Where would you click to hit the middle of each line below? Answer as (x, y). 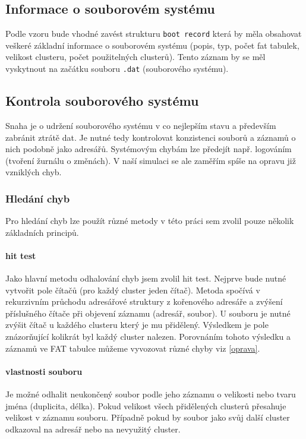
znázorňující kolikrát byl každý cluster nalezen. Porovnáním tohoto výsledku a (148, 337)
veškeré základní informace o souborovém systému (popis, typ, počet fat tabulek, (152, 45)
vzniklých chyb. (34, 172)
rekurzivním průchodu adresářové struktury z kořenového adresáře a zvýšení (144, 301)
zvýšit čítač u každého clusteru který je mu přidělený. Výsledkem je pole (137, 325)
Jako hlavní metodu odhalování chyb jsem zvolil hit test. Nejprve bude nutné (146, 278)
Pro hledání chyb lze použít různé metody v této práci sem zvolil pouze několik (150, 221)
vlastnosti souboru (44, 371)
